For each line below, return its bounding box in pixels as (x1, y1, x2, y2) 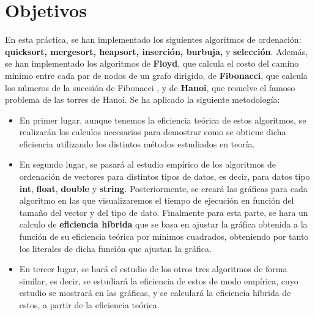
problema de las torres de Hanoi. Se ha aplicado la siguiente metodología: (5, 93, 280, 106)
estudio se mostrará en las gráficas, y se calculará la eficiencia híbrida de (19, 286, 291, 299)
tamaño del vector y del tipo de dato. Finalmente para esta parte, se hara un (19, 206, 308, 218)
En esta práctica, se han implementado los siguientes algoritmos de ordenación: (5, 33, 302, 46)
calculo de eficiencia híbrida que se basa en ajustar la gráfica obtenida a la (19, 218, 308, 231)
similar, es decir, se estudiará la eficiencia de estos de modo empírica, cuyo (19, 274, 298, 287)
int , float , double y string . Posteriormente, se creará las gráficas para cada (19, 182, 308, 195)
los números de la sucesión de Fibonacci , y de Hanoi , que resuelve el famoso (5, 81, 295, 94)
